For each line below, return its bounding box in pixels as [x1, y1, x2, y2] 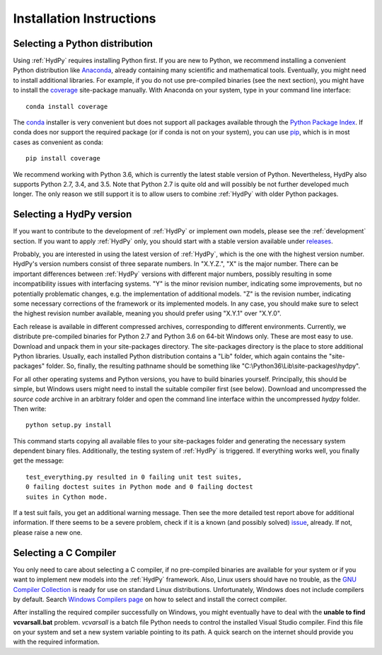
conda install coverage [25, 103, 108, 110]
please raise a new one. [13, 528, 83, 537]
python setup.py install [25, 421, 112, 429]
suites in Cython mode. [25, 492, 108, 501]
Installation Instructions [13, 11, 156, 26]
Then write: [13, 404, 47, 413]
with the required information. [13, 637, 100, 647]
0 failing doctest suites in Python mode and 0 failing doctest [25, 483, 254, 491]
